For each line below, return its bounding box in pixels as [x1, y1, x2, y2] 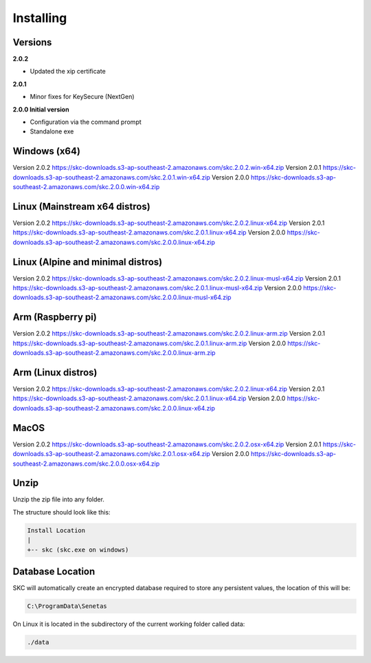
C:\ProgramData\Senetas [27, 602, 108, 610]
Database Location [12, 566, 95, 577]
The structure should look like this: [12, 508, 111, 516]
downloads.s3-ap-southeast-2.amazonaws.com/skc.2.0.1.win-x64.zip [12, 173, 211, 182]
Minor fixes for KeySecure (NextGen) [30, 93, 135, 101]
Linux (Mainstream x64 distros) [12, 200, 150, 213]
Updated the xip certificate [30, 67, 106, 76]
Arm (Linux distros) [12, 367, 98, 378]
